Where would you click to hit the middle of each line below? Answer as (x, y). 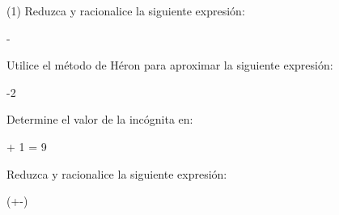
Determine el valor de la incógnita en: (100, 119)
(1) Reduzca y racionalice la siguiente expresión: (126, 11)
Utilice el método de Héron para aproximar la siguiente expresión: (170, 65)
